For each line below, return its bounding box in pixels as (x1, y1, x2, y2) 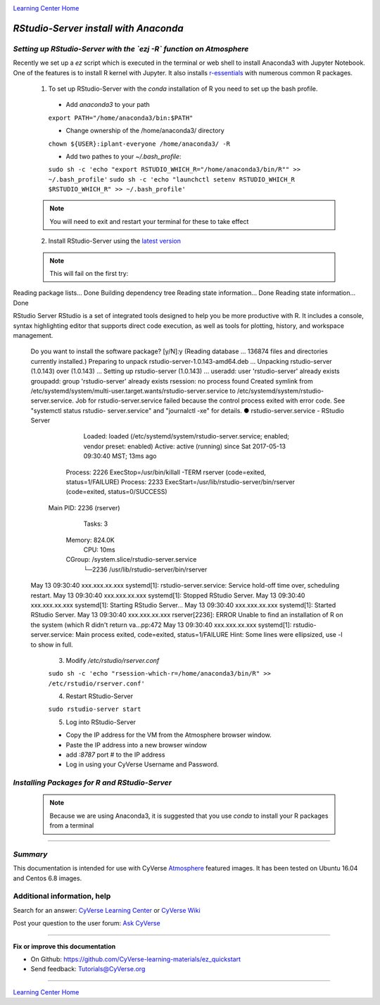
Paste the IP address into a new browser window (65, 740, 208, 749)
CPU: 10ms (83, 545, 115, 554)
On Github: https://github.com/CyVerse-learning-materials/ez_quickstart (30, 955, 241, 963)
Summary (13, 849, 48, 859)
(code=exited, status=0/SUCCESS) (65, 488, 167, 496)
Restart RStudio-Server (65, 692, 134, 700)
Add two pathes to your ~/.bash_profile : (65, 152, 182, 160)
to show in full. (30, 640, 73, 649)
